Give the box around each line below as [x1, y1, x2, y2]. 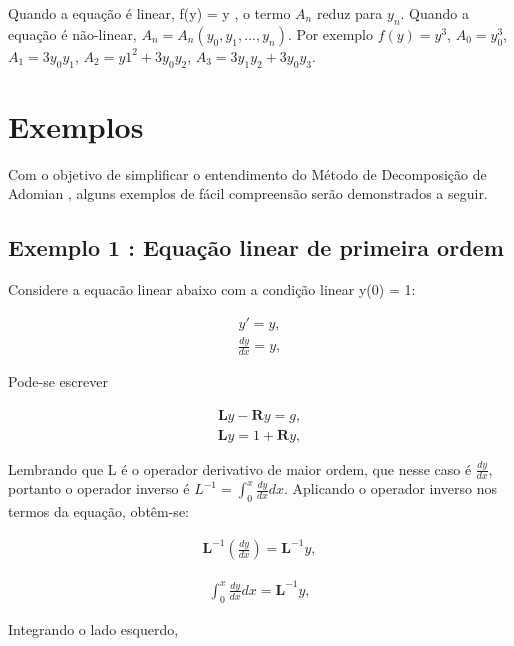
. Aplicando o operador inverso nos [284, 478, 498, 499]
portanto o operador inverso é [8, 478, 190, 499]
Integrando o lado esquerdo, [8, 618, 179, 639]
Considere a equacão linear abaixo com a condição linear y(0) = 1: [8, 279, 416, 300]
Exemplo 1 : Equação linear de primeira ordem [8, 232, 504, 263]
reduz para [316, 3, 383, 23]
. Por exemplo [287, 23, 373, 44]
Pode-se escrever [8, 370, 108, 391]
